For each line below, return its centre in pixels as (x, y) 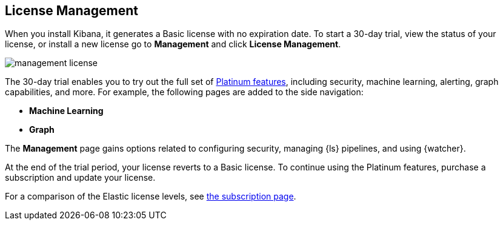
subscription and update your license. (80, 178)
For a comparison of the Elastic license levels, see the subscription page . (151, 196)
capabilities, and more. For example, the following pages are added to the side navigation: (184, 92)
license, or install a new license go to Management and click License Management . (173, 44)
